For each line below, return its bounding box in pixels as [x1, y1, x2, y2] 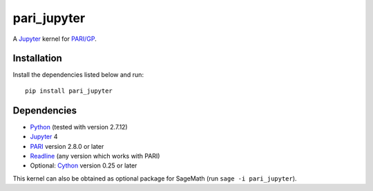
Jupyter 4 [30, 132, 58, 141]
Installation [12, 53, 62, 64]
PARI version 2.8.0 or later [30, 142, 104, 150]
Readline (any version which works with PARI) [30, 152, 160, 160]
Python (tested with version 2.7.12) [30, 122, 128, 131]
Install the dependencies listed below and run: [12, 71, 144, 79]
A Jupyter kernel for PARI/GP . [12, 35, 97, 43]
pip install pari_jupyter [25, 87, 113, 95]
